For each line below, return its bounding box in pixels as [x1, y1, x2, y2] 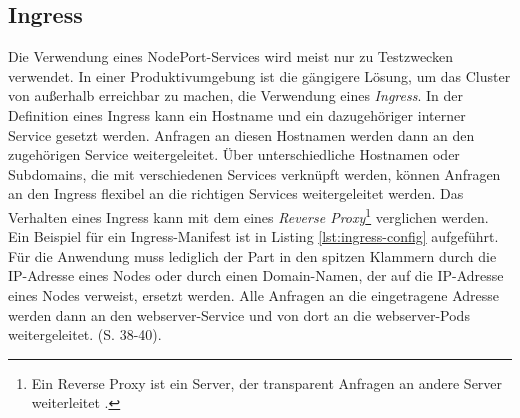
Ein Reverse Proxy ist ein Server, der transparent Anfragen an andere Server [31, 372, 503, 393]
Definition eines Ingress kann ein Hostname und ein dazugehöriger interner [8, 104, 466, 125]
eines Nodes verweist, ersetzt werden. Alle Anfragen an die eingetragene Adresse [8, 284, 500, 305]
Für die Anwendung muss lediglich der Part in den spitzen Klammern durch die [8, 245, 497, 266]
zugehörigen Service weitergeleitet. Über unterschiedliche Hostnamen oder [8, 144, 460, 165]
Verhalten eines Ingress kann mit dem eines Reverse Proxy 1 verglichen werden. [8, 203, 489, 227]
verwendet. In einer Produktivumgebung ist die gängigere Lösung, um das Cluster [8, 65, 511, 86]
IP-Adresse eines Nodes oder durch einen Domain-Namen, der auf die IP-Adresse [8, 265, 504, 286]
